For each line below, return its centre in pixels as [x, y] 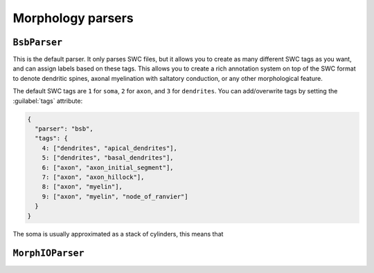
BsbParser [37, 42]
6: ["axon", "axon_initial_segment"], [108, 167]
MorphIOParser [48, 253]
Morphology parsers [73, 18]
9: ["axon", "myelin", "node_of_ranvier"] [115, 196]
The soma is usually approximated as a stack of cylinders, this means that [118, 234]
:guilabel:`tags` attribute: [48, 101]
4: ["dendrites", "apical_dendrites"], [110, 148]
